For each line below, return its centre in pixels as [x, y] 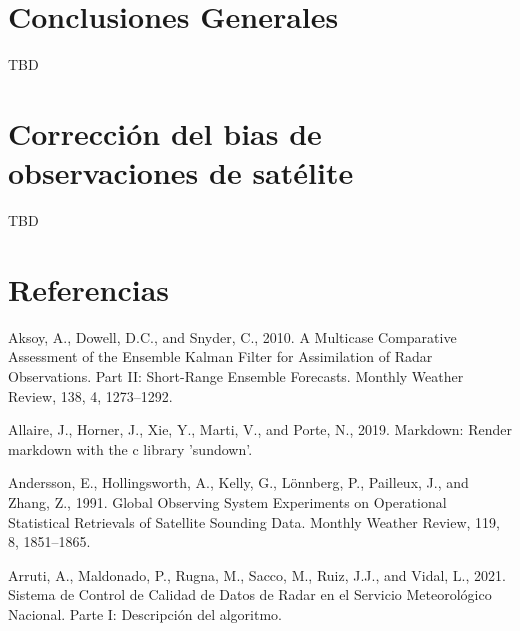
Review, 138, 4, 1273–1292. [90, 395]
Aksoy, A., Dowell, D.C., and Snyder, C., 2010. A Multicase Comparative [232, 336]
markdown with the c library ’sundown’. [130, 448]
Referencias [89, 288]
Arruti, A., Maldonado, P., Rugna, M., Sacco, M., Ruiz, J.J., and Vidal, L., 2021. [257, 574]
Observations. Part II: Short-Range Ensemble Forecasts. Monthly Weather [236, 375]
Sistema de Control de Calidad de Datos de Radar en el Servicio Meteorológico [250, 594]
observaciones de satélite [181, 172]
